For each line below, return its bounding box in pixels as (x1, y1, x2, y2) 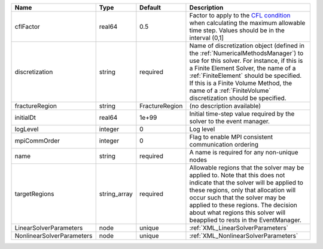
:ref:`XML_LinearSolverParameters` (189, 224, 289, 232)
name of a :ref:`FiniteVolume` (189, 87, 271, 95)
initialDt (14, 114, 36, 122)
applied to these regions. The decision (189, 201, 297, 209)
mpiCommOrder (14, 136, 60, 145)
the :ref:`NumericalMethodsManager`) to (189, 49, 304, 57)
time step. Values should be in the (189, 26, 285, 34)
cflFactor (14, 23, 40, 31)
